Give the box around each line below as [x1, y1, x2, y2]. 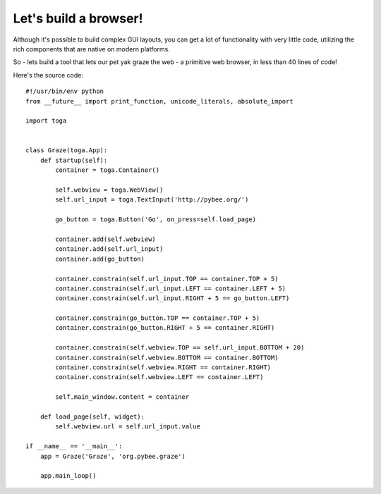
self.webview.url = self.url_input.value [55, 423, 201, 431]
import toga [25, 117, 67, 125]
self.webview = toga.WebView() [55, 186, 164, 194]
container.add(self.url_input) [55, 245, 164, 253]
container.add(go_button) [55, 254, 145, 263]
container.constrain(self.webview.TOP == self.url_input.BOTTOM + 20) [55, 344, 305, 352]
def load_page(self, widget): [40, 413, 145, 421]
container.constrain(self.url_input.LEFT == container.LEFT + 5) [55, 284, 286, 292]
